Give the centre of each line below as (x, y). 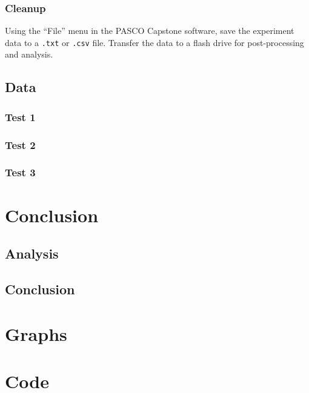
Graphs (36, 333)
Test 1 (20, 117)
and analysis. (29, 54)
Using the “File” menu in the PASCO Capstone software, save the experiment (150, 31)
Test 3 (20, 172)
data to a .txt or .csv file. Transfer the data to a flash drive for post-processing (154, 42)
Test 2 (20, 144)
